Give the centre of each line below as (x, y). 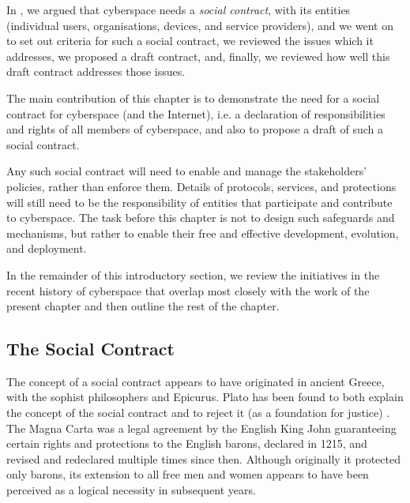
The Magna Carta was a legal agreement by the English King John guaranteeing (201, 428)
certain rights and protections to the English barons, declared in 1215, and (187, 443)
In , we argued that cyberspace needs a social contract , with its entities (179, 9)
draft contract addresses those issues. (96, 71)
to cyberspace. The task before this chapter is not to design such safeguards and (201, 218)
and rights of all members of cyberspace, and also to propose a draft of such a (195, 129)
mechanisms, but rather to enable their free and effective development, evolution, (203, 233)
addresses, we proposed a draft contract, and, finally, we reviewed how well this (198, 56)
